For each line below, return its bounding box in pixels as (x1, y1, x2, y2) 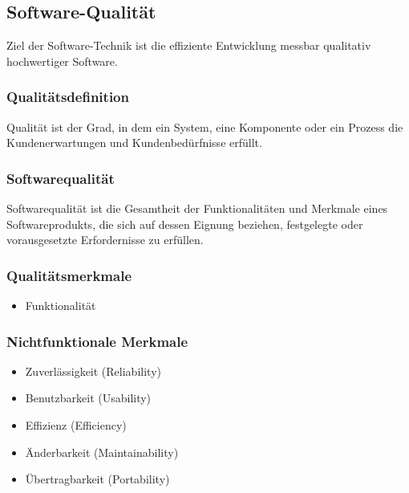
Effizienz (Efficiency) (25, 417, 127, 434)
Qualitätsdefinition (6, 87, 129, 107)
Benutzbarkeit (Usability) (25, 389, 152, 406)
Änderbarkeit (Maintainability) (25, 443, 179, 460)
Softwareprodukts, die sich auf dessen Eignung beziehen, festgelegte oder (6, 215, 363, 232)
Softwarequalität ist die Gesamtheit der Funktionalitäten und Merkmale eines (6, 200, 388, 217)
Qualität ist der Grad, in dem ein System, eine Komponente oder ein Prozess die (6, 118, 403, 135)
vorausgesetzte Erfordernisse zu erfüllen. (6, 231, 204, 248)
